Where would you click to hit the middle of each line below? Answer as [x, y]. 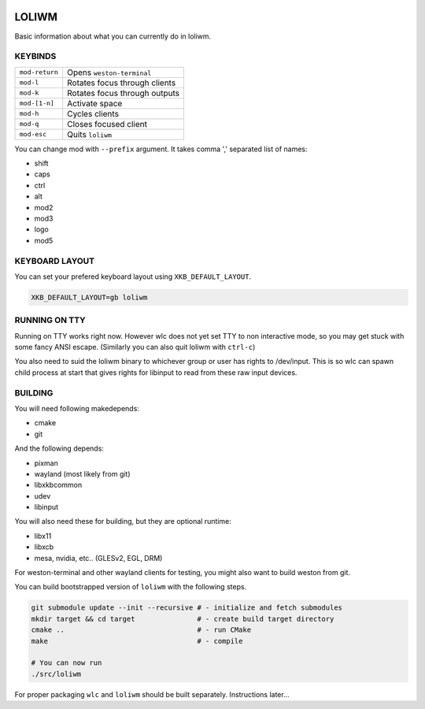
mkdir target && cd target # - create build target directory [183, 619]
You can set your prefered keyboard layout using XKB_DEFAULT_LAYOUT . [133, 277]
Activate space [95, 103]
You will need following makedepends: [77, 408]
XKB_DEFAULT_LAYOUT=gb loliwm [89, 297]
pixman [46, 463]
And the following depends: [59, 448]
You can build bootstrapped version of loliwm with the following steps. [131, 587]
